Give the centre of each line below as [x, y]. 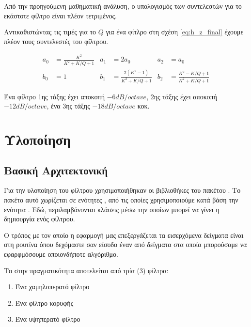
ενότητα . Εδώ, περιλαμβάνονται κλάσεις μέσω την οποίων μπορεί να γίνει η [112, 209]
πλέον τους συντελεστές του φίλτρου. [56, 41]
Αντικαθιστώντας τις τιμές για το [50, 32]
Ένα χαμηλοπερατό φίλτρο [52, 287]
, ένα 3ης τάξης [68, 106]
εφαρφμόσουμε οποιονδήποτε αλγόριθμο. [61, 254]
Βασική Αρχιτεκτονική [56, 170]
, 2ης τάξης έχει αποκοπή [182, 96]
